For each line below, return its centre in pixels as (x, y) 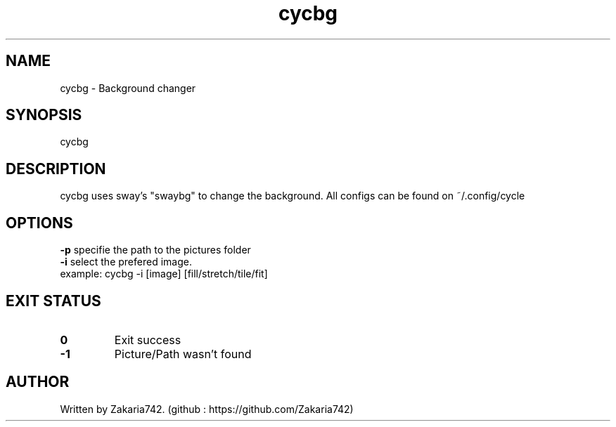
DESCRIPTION (56, 169)
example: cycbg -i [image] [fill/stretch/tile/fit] (164, 274)
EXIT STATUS (53, 301)
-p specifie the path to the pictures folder (155, 250)
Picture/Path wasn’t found (183, 354)
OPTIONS (39, 223)
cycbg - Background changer (128, 88)
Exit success (148, 340)
